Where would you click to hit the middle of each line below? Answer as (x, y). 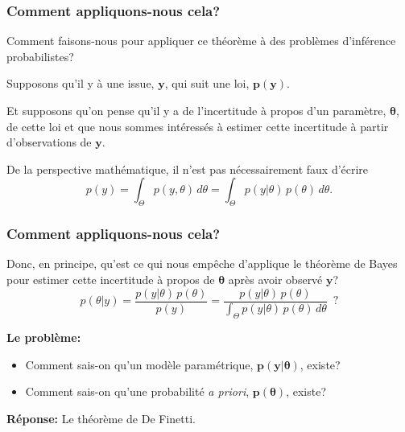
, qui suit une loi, (207, 83)
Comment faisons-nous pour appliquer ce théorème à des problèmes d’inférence (201, 41)
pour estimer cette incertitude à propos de (111, 279)
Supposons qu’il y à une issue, (81, 83)
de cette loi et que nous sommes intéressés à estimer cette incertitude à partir (198, 126)
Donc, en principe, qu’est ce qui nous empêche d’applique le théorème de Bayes (202, 263)
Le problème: (44, 337)
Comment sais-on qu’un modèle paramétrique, (139, 364)
